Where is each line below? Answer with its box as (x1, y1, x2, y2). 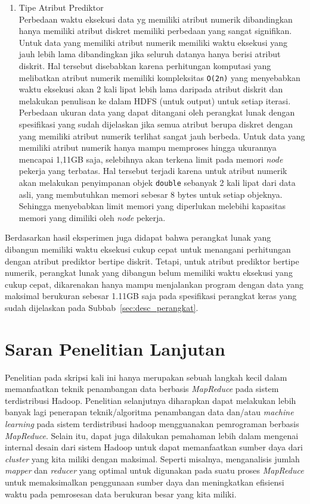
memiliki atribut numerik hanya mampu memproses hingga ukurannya (18, 141, 277, 154)
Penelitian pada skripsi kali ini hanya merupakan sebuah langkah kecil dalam (5, 371, 287, 383)
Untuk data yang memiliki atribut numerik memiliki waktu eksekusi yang (18, 36, 287, 48)
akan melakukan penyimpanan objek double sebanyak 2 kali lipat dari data (18, 176, 296, 188)
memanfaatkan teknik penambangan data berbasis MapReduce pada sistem (5, 382, 279, 395)
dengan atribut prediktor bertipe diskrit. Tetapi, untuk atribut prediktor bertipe (5, 254, 299, 267)
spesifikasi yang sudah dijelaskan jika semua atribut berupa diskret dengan (18, 118, 293, 130)
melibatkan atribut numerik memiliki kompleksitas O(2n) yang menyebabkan (18, 71, 300, 83)
